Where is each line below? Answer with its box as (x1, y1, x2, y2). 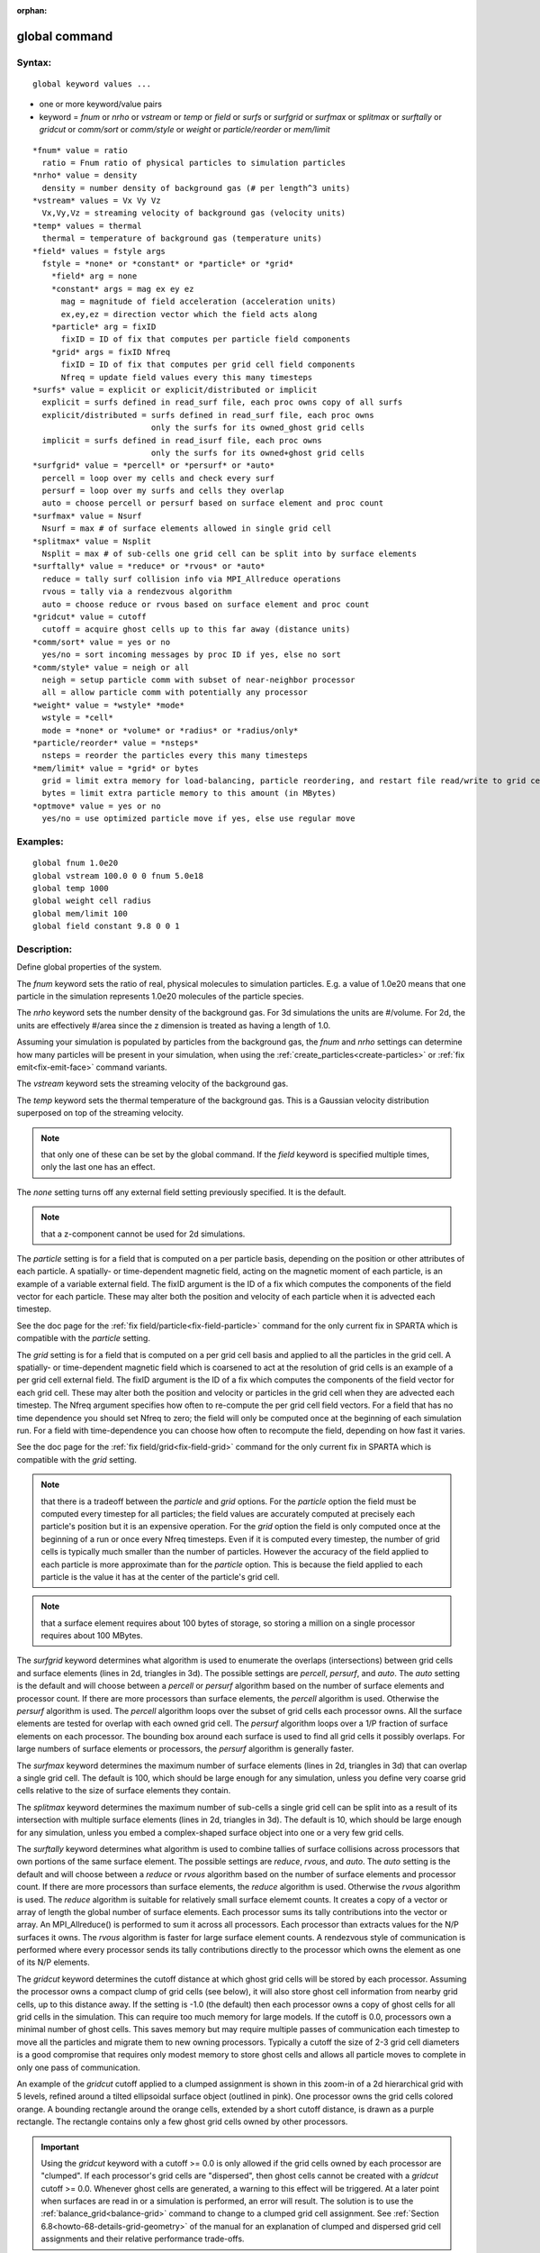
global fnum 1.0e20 (32, 858, 119, 869)
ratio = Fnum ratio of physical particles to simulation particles (41, 158, 346, 168)
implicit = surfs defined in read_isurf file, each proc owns (41, 435, 323, 445)
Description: (16, 943, 72, 955)
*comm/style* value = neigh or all (32, 662, 190, 672)
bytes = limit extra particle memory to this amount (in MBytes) (41, 789, 337, 798)
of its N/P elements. (16, 1957, 90, 1968)
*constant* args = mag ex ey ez (50, 284, 194, 294)
